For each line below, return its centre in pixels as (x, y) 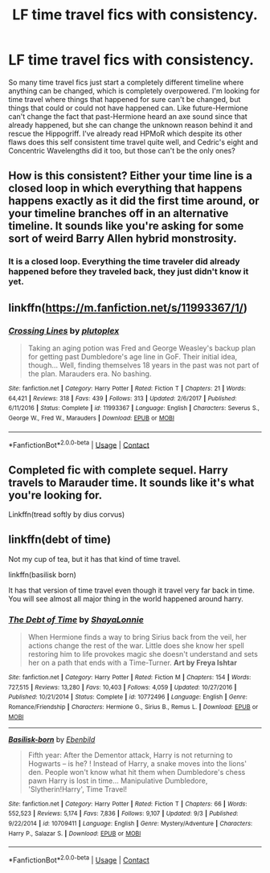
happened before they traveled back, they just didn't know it (129, 272)
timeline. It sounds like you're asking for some (126, 226)
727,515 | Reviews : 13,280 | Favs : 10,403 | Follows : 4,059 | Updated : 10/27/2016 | (123, 687)
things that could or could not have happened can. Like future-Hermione (129, 108)
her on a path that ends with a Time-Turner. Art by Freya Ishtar (132, 663)
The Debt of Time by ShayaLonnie (76, 619)
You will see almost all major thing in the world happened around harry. (126, 598)
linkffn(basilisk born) (42, 574)
